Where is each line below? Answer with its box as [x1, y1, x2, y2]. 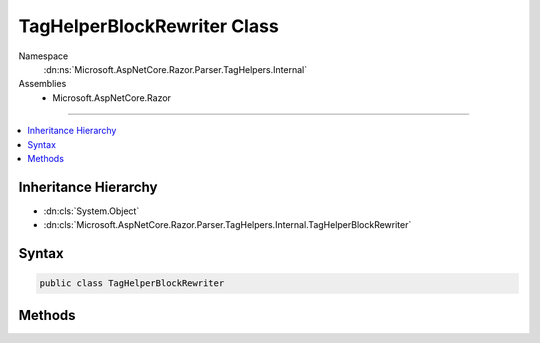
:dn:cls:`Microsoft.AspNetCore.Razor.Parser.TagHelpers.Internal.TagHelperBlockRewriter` [43, 219, 412, 231]
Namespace [18, 50, 69, 62]
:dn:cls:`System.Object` [43, 205, 140, 217]
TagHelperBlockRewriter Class [18, 15, 279, 37]
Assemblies [18, 78, 67, 90]
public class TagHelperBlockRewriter [39, 278, 225, 289]
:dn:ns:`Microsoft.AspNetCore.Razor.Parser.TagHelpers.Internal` [43, 63, 308, 75]
